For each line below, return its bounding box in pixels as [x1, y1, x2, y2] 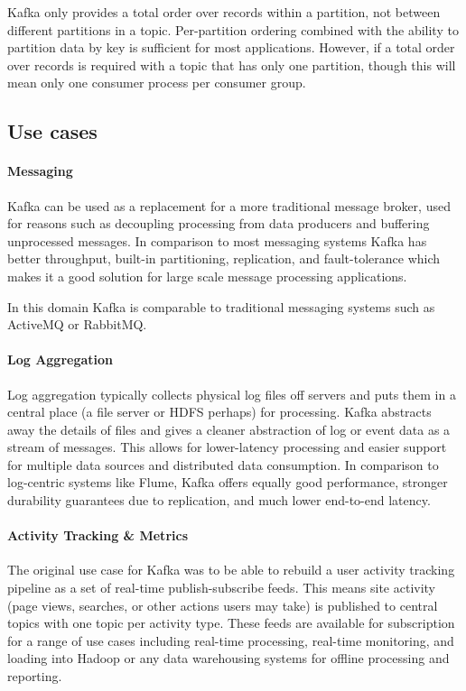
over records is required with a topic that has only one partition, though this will [7, 55, 456, 74]
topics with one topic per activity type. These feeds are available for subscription [7, 613, 455, 632]
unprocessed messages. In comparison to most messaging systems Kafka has [7, 231, 427, 250]
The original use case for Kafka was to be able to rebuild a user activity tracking [7, 560, 455, 579]
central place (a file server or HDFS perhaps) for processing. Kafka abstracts [7, 402, 432, 421]
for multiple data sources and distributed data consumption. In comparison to [7, 455, 439, 474]
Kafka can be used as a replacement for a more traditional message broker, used [7, 196, 451, 215]
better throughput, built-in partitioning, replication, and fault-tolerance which [7, 249, 441, 268]
